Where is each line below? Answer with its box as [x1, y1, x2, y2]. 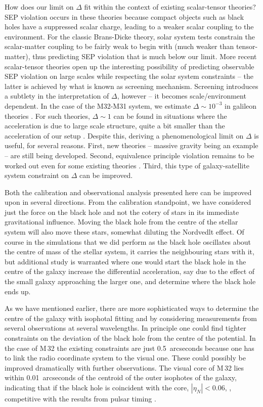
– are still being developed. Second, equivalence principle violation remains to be [5, 150, 254, 160]
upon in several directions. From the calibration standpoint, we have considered [5, 197, 251, 207]
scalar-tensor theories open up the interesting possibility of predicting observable [5, 61, 254, 71]
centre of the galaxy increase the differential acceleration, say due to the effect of [5, 266, 255, 277]
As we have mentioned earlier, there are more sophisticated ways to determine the [5, 303, 259, 313]
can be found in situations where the [113, 110, 227, 121]
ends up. [5, 286, 31, 296]
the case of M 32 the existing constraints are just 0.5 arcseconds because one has [5, 342, 254, 353]
